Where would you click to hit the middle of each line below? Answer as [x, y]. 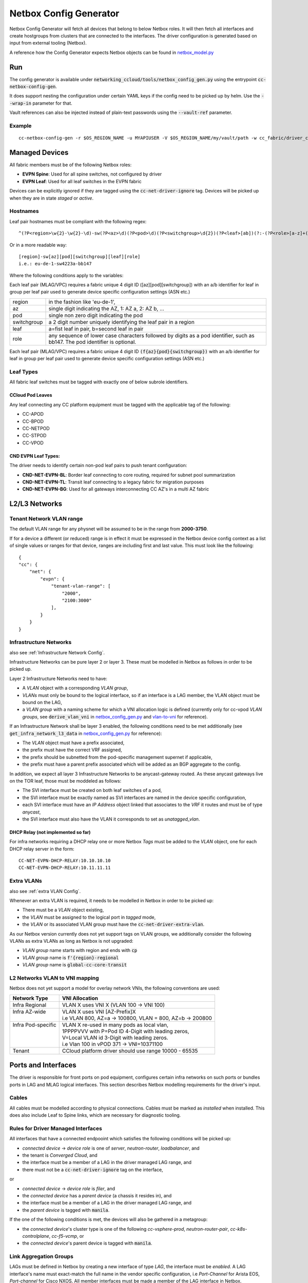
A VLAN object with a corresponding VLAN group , [75, 688]
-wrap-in [21, 103]
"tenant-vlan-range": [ [81, 586]
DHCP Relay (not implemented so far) [50, 832]
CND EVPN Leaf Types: [35, 456]
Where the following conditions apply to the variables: [66, 275]
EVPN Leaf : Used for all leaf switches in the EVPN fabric [82, 181]
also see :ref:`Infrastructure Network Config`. [57, 652]
